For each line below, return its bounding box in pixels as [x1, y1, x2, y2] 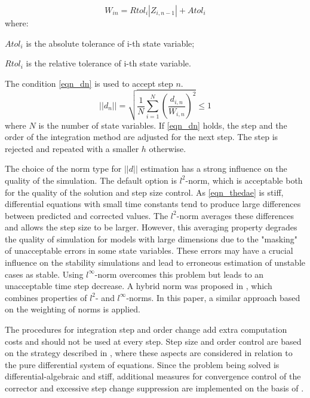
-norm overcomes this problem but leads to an [94, 268, 264, 280]
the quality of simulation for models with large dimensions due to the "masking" [5, 232, 298, 245]
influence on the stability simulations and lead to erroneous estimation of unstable [5, 256, 306, 269]
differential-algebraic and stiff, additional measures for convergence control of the [5, 370, 301, 382]
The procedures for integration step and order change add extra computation [5, 323, 287, 336]
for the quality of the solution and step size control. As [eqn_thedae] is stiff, [5, 186, 284, 198]
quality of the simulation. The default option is [5, 174, 177, 186]
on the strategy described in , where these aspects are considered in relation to [5, 347, 293, 359]
